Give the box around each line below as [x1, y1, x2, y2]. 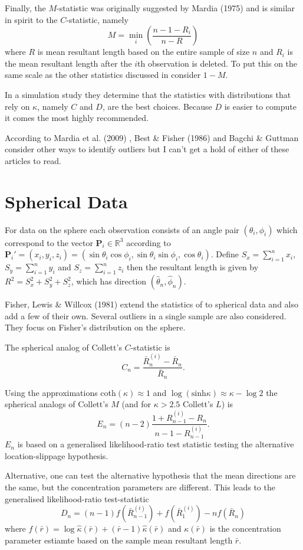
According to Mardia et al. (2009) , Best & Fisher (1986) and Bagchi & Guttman [5, 131, 299, 143]
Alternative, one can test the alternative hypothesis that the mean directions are [5, 469, 296, 482]
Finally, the [5, 2, 46, 14]
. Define [210, 248, 239, 260]
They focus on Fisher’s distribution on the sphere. [5, 321, 186, 333]
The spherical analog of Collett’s [5, 341, 122, 353]
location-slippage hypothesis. [5, 449, 108, 461]
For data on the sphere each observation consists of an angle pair [5, 223, 239, 235]
